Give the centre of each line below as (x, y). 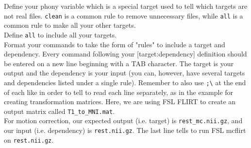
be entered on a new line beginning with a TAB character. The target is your (119, 63)
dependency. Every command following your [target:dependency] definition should (125, 54)
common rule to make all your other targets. (70, 25)
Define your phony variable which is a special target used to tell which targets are (126, 6)
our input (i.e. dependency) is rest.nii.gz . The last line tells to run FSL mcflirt (125, 130)
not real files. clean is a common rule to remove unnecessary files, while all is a (124, 15)
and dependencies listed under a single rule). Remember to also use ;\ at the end (125, 82)
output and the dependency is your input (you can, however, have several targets (125, 73)
